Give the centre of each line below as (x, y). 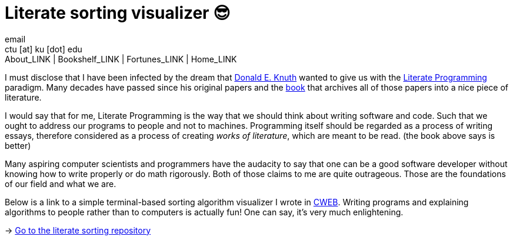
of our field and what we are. (61, 184)
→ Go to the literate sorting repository (78, 230)
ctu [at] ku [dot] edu (44, 49)
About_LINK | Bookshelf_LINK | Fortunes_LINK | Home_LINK (121, 59)
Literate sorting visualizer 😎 (118, 13)
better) (18, 145)
